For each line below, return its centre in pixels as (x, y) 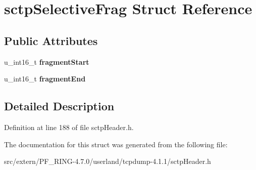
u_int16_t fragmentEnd (45, 79)
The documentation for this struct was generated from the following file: (116, 144)
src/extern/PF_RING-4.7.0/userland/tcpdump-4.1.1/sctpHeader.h (108, 161)
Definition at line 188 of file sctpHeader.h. (69, 127)
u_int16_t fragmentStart (47, 61)
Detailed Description (59, 106)
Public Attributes (51, 40)
